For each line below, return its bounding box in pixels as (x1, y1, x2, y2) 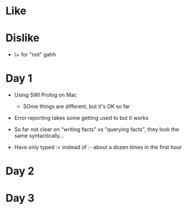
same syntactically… (14, 132, 65, 139)
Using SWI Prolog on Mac (14, 91, 78, 98)
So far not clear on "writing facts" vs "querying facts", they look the (14, 126, 179, 133)
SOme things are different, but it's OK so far (23, 103, 130, 110)
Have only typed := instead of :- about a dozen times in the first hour (14, 144, 182, 151)
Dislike (5, 31, 40, 45)
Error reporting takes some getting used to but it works (14, 114, 149, 122)
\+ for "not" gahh (14, 51, 56, 58)
